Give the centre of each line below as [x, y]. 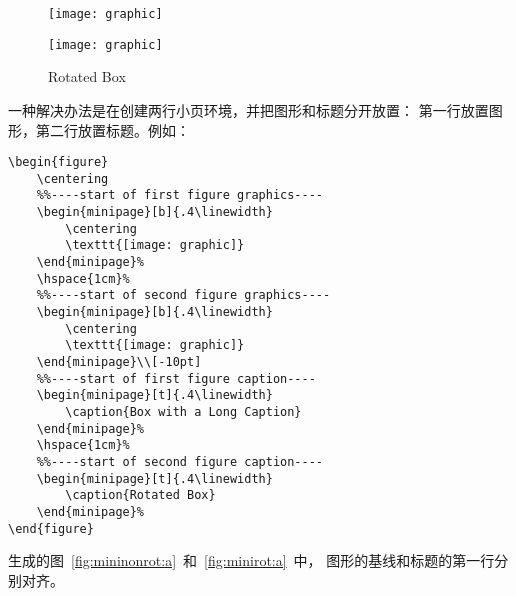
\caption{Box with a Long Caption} [183, 411]
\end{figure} [51, 528]
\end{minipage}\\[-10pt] [119, 361]
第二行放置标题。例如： [112, 129]
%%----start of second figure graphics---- [183, 295]
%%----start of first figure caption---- [176, 378]
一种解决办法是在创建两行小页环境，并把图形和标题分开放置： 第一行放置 [248, 109]
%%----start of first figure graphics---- [179, 195]
